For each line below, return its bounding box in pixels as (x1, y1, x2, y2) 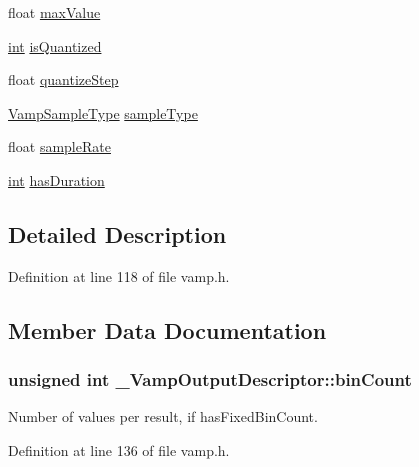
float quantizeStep (8, 69, 119, 90)
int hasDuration (8, 169, 105, 190)
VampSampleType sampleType (8, 102, 198, 123)
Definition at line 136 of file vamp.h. (8, 439, 230, 460)
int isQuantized (8, 35, 102, 56)
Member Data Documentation (8, 314, 327, 345)
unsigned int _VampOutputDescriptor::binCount (8, 367, 412, 392)
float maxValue (8, 2, 101, 22)
